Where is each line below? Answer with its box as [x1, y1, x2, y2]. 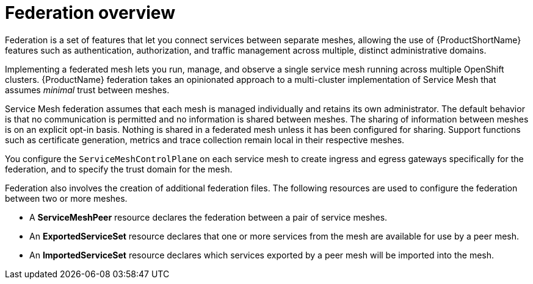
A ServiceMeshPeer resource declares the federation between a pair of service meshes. [29, 211, 388, 222]
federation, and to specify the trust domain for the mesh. [5, 163, 233, 174]
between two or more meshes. [5, 193, 128, 204]
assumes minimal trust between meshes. [5, 84, 170, 95]
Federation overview [5, 2, 175, 23]
